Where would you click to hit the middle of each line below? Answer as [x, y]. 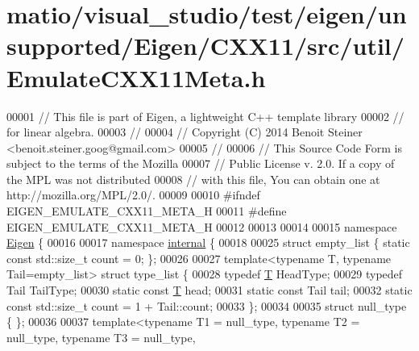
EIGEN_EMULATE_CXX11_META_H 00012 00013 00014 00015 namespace [202, 226]
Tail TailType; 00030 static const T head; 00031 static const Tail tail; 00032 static [209, 290]
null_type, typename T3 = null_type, [101, 337]
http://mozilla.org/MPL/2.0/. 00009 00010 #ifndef [133, 195]
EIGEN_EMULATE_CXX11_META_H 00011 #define [147, 211]
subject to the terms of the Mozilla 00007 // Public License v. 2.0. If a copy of [201, 163]
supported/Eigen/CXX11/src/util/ [205, 46]
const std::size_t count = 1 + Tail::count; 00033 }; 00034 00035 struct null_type [207, 305]
